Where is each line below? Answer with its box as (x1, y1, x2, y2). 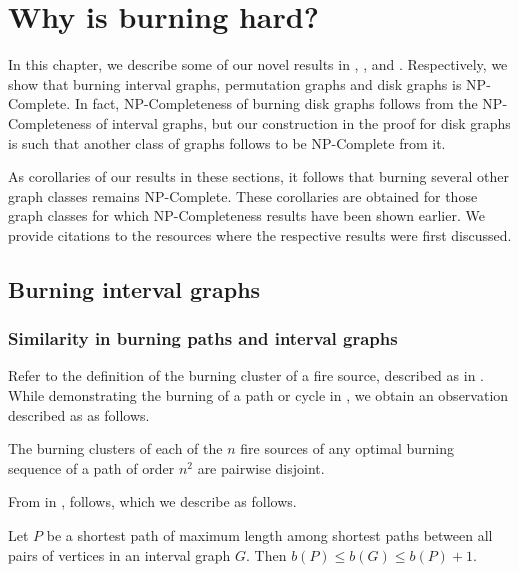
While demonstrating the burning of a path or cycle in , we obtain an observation (8, 385, 509, 406)
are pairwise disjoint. (197, 457, 325, 478)
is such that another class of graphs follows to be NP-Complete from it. (8, 132, 446, 153)
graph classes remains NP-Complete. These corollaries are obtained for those (8, 185, 478, 206)
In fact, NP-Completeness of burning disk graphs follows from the (74, 93, 478, 114)
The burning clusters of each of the (8, 438, 223, 459)
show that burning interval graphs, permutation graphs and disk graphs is (8, 73, 462, 94)
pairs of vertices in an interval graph (8, 544, 231, 565)
